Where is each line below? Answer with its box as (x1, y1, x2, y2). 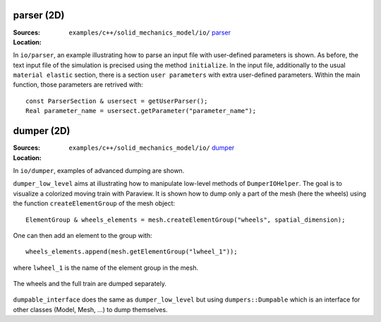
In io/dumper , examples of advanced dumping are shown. (13, 166, 185, 174)
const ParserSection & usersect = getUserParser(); (25, 97, 208, 105)
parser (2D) (13, 9, 65, 21)
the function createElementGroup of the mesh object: (13, 199, 176, 208)
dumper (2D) (13, 125, 71, 137)
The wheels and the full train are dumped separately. (13, 280, 167, 288)
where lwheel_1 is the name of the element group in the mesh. (13, 263, 199, 272)
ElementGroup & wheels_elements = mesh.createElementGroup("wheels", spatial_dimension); (25, 215, 346, 224)
